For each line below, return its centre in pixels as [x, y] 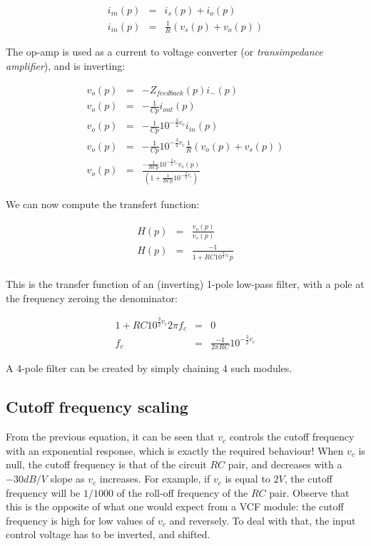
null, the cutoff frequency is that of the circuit [106, 464]
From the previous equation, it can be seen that [110, 437]
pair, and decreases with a [285, 464]
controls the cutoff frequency [292, 437]
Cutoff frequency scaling [97, 407]
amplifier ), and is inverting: [66, 66]
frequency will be [43, 492]
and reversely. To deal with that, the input [263, 520]
